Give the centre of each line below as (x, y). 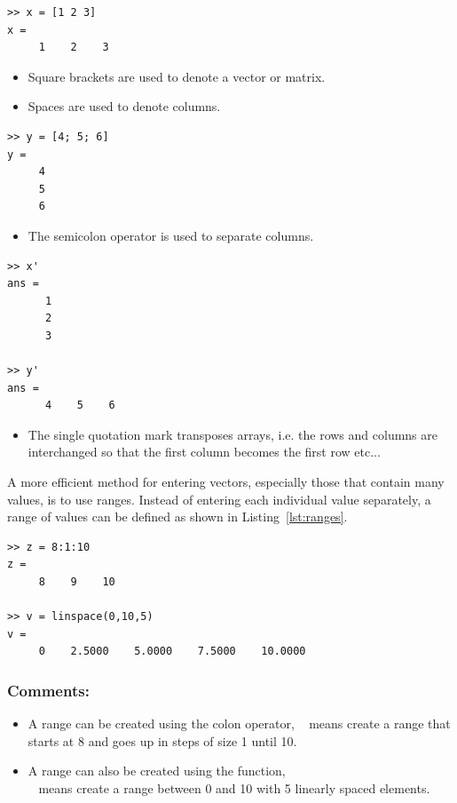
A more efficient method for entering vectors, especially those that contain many (226, 482)
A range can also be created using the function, (157, 771)
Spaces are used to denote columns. (124, 106)
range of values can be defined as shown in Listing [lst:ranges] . (177, 517)
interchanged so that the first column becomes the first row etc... (204, 452)
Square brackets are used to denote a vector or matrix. (177, 76)
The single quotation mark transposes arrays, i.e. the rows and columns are (232, 434)
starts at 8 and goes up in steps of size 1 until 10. (162, 740)
